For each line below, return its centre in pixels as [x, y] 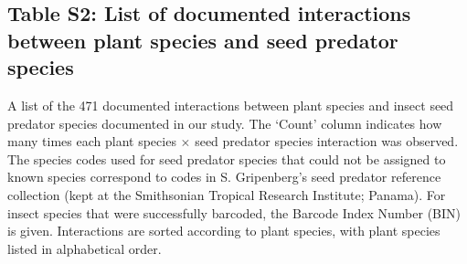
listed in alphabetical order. [85, 248]
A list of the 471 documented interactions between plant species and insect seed [231, 105]
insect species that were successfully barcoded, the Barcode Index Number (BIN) [234, 212]
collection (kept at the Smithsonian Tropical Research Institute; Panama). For [227, 194]
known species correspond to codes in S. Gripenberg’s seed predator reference [224, 177]
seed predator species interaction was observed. [327, 141]
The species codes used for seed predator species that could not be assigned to [227, 158]
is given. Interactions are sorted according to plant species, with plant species [224, 231]
